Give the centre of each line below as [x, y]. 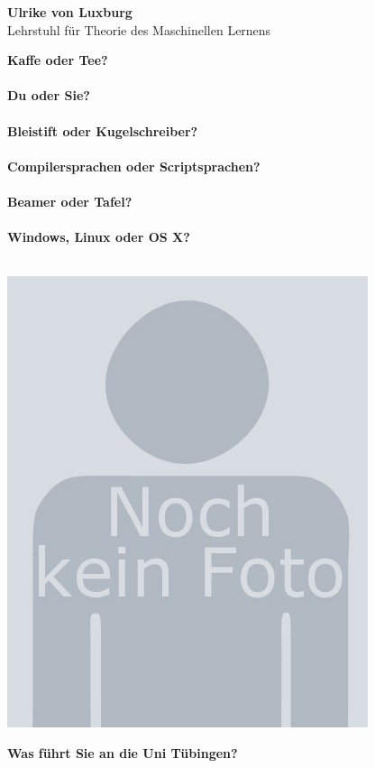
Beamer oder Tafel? [70, 201]
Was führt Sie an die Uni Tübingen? [123, 752]
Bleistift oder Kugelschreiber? [103, 130]
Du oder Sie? [49, 95]
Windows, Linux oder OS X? [99, 237]
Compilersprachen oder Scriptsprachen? [134, 166]
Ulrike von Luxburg [70, 12]
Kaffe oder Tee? [58, 60]
